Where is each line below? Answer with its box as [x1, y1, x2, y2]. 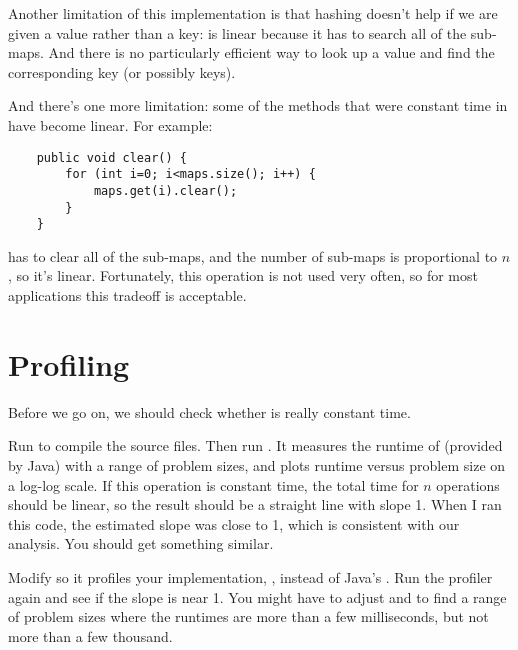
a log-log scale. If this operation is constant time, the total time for [8, 474, 419, 495]
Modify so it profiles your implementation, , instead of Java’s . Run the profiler [8, 566, 493, 587]
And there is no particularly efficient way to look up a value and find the [48, 42, 495, 63]
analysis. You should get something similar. [8, 533, 274, 554]
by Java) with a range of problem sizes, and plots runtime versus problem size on [8, 454, 506, 475]
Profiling [8, 343, 130, 384]
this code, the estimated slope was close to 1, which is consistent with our [8, 513, 460, 534]
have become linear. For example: [8, 114, 213, 135]
